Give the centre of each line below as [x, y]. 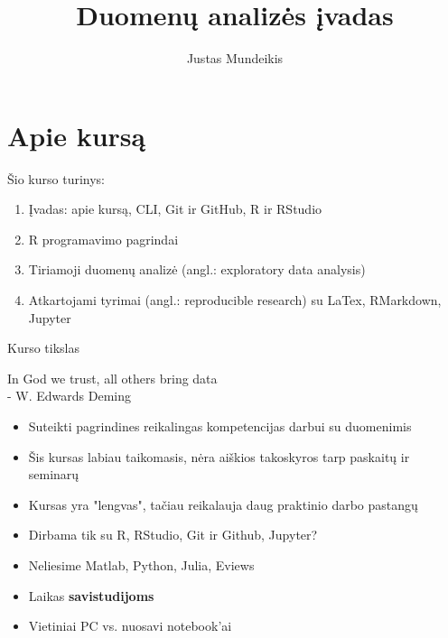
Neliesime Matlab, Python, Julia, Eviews [141, 564]
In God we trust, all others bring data [112, 378]
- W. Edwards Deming [70, 396]
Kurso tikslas [43, 348]
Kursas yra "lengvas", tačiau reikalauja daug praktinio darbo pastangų [223, 504]
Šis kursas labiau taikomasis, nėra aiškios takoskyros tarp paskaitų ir [219, 456]
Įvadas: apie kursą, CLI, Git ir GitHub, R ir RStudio [175, 209]
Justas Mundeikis [235, 58]
